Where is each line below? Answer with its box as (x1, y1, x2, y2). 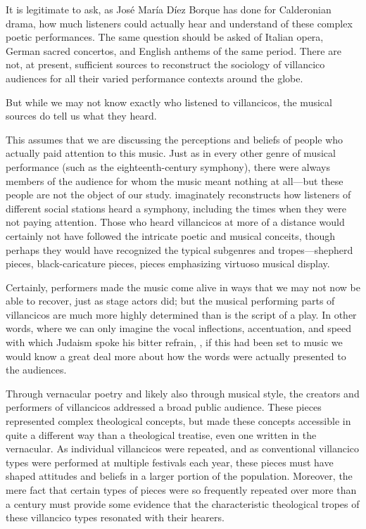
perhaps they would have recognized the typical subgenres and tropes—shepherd (6, 242, 353, 257)
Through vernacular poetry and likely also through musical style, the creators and (6, 385, 360, 400)
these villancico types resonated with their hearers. (6, 510, 225, 525)
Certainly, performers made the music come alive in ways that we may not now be (6, 279, 360, 294)
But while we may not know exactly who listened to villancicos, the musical (6, 94, 332, 109)
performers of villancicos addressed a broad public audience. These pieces (6, 400, 322, 414)
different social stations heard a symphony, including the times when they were (6, 200, 346, 215)
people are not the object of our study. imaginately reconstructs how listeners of (6, 187, 351, 202)
